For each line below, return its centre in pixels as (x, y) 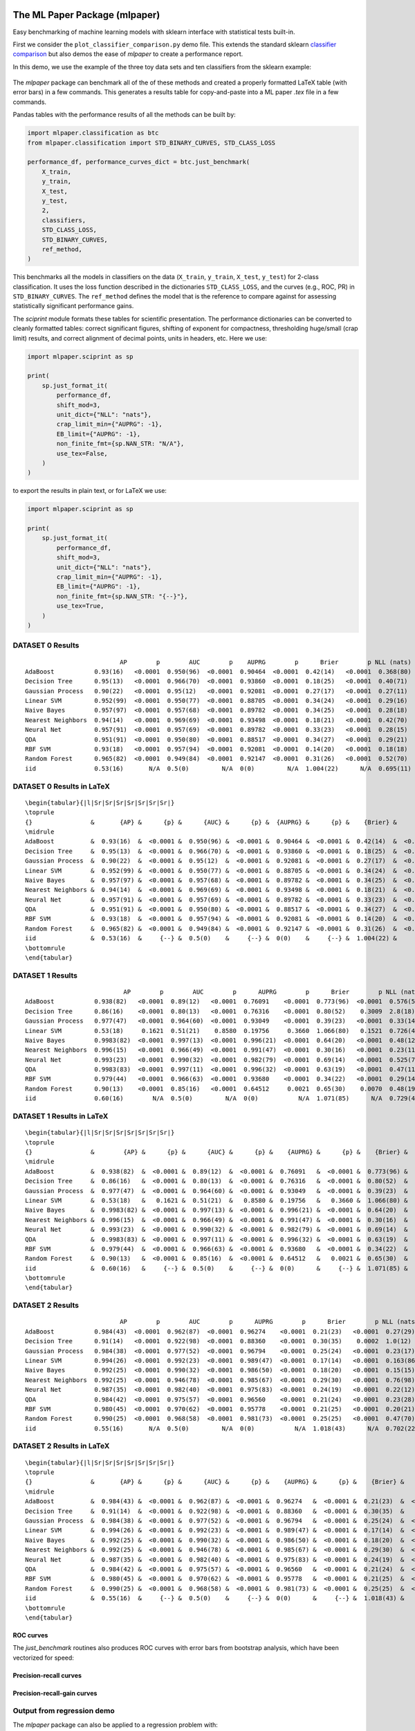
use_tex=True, (80, 606)
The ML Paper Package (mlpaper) (86, 15)
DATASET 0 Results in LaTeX (61, 786)
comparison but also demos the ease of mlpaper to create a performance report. (128, 54)
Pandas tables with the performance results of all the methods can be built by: (124, 115)
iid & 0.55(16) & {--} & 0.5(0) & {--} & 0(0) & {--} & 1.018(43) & (215, 1598)
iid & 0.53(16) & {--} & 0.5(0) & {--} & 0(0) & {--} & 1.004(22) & (211, 939)
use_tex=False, (82, 453)
